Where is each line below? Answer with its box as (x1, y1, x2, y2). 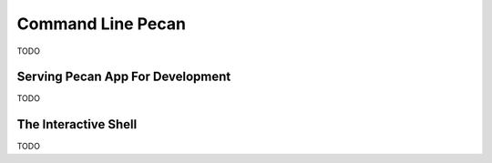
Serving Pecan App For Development (16, 69, 231, 85)
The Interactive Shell (16, 117, 138, 132)
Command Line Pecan (16, 14, 187, 34)
